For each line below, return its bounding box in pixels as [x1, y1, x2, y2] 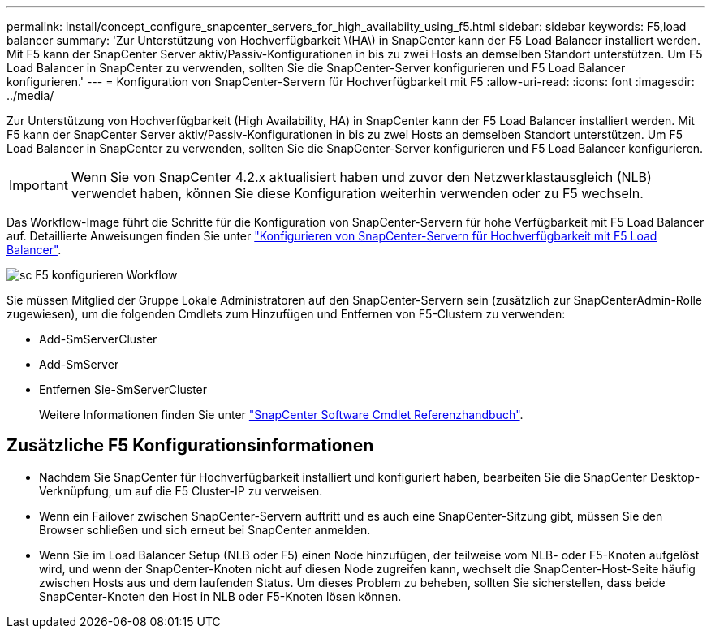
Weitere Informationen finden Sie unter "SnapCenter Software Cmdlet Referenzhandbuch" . [39, 408, 524, 421]
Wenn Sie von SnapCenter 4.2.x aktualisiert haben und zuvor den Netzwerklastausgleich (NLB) [71, 169, 652, 185]
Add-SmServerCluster [39, 332, 157, 346]
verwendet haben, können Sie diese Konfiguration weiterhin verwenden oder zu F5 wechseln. [71, 185, 644, 201]
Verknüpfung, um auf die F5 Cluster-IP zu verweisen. [39, 483, 323, 498]
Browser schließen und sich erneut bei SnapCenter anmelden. [39, 522, 371, 537]
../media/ [6, 89, 54, 102]
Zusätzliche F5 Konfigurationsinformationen [6, 435, 374, 456]
